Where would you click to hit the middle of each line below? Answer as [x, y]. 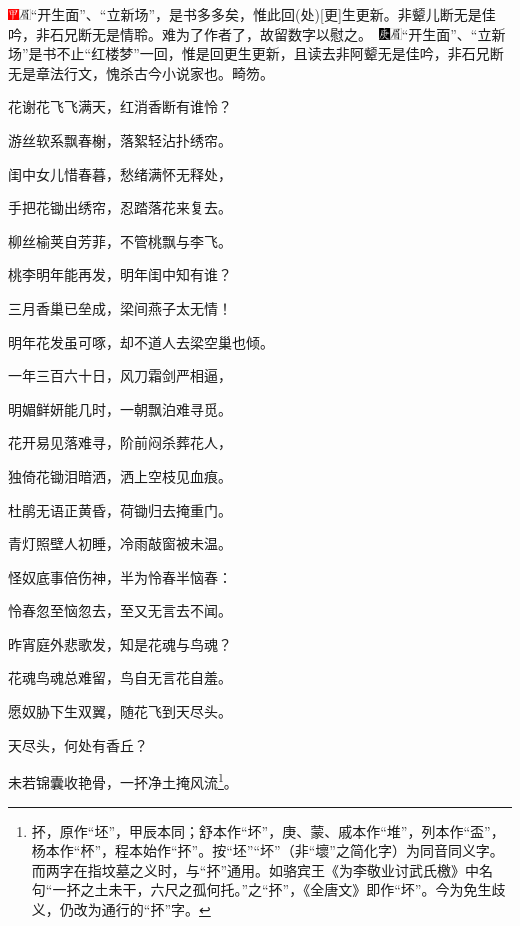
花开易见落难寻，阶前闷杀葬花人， [120, 442]
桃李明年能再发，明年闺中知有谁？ [120, 274]
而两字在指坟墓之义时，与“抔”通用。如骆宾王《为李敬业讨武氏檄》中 [255, 869]
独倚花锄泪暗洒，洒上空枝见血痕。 [120, 475]
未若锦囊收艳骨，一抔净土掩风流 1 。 [123, 780]
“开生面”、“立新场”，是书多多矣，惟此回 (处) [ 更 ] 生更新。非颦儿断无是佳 [263, 14]
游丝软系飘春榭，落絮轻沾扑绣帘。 [120, 139]
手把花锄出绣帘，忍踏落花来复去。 [120, 207]
